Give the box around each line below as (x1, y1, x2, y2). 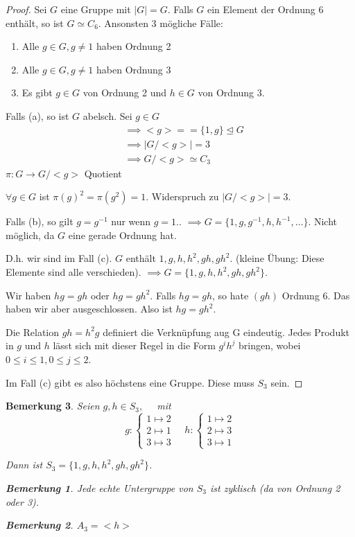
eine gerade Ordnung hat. (68, 227, 177, 242)
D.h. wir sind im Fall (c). (6, 251, 112, 265)
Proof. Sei (6, 2, 47, 16)
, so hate (212, 288, 249, 302)
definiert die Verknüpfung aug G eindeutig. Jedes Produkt (103, 324, 350, 339)
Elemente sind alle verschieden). (6, 265, 141, 279)
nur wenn (111, 214, 151, 229)
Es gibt (21, 85, 53, 100)
